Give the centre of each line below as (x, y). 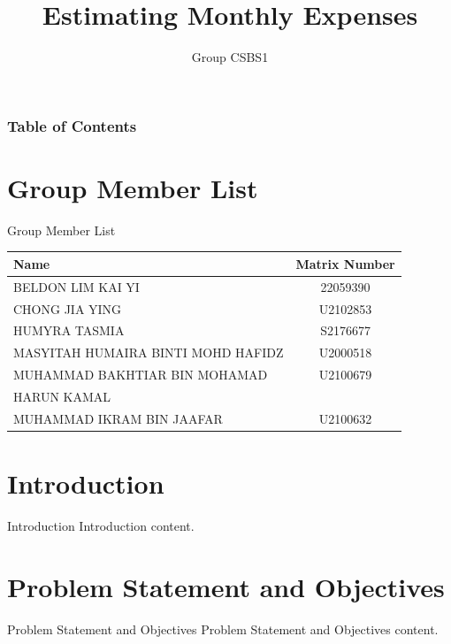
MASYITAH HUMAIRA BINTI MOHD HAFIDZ (149, 353)
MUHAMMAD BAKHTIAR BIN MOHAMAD (141, 375)
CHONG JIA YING (68, 308)
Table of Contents (72, 125)
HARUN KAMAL (62, 396)
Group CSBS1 (230, 57)
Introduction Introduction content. (101, 525)
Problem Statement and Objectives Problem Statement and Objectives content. (223, 629)
